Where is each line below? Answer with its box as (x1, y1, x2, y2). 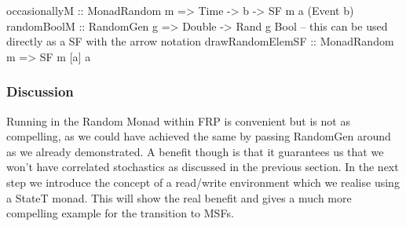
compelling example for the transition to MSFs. (6, 205, 234, 221)
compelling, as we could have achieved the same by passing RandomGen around (6, 128, 391, 144)
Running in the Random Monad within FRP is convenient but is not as (6, 112, 350, 129)
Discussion (6, 82, 74, 101)
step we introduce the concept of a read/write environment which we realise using (6, 173, 400, 190)
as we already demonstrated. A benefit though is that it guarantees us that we (6, 143, 384, 159)
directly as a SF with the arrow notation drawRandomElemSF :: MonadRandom (6, 33, 394, 49)
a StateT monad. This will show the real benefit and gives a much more (6, 189, 352, 206)
